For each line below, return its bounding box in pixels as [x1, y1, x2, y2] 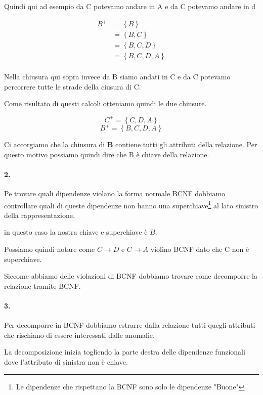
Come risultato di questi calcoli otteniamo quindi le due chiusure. [4, 98, 207, 109]
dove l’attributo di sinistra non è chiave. [4, 357, 128, 367]
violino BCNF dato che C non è [150, 244, 249, 254]
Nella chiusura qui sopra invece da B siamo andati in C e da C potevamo [4, 71, 231, 82]
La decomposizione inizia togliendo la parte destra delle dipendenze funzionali [4, 346, 245, 357]
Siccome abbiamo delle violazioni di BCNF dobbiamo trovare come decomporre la [4, 271, 258, 281]
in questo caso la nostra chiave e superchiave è [4, 227, 148, 237]
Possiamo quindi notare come [4, 244, 95, 254]
